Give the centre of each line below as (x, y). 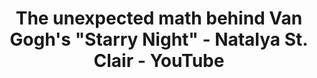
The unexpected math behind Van (159, 18)
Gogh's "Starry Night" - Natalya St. (159, 39)
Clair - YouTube (159, 61)
